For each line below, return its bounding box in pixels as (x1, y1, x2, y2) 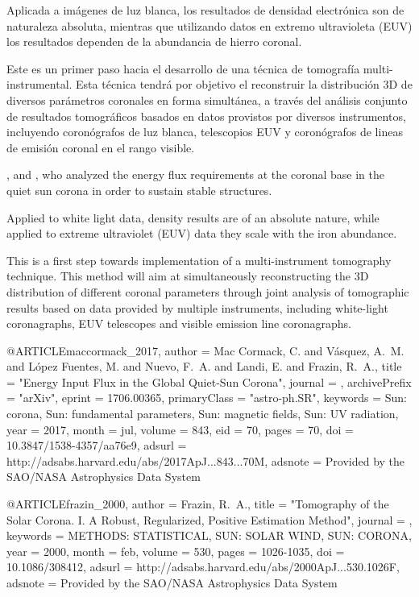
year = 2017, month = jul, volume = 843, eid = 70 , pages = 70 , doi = (6, 421, 355, 437)
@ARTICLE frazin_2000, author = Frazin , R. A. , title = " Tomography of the (6, 495, 389, 512)
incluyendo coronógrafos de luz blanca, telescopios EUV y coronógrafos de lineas (6, 123, 403, 140)
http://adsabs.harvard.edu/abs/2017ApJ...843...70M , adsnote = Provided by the (6, 452, 405, 469)
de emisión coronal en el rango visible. (6, 139, 195, 155)
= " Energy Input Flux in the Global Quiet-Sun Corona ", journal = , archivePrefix (6, 373, 412, 390)
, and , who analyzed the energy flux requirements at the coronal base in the (6, 166, 384, 183)
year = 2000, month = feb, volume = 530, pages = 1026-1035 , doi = (6, 542, 345, 559)
